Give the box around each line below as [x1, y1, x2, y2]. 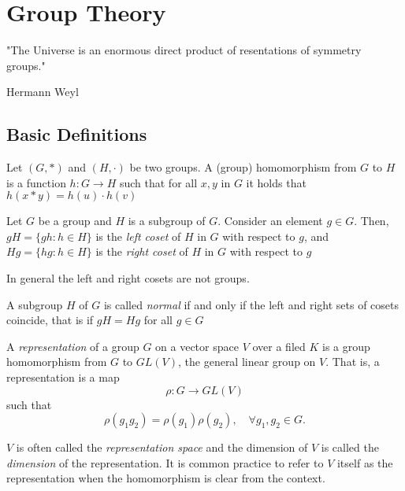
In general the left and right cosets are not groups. [6, 270, 250, 286]
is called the [321, 439, 379, 456]
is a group [321, 338, 370, 354]
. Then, [354, 212, 389, 229]
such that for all [119, 174, 198, 190]
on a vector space [155, 338, 239, 354]
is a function [6, 174, 66, 190]
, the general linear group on [178, 353, 316, 370]
